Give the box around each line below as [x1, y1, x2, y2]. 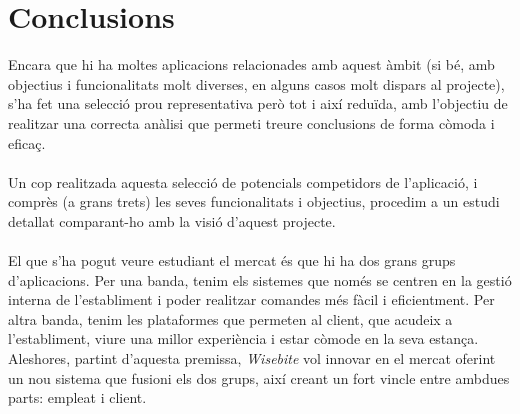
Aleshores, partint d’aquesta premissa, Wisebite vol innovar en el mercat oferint [8, 348, 496, 369]
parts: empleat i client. [8, 387, 147, 408]
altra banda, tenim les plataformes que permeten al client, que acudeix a [8, 308, 453, 329]
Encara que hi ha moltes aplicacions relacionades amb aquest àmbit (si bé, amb [8, 54, 495, 75]
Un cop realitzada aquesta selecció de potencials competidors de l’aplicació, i [8, 171, 478, 192]
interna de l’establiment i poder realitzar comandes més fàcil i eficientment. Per [8, 289, 495, 310]
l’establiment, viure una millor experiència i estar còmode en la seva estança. [8, 328, 479, 349]
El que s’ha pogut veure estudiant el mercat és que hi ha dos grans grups [8, 250, 456, 271]
